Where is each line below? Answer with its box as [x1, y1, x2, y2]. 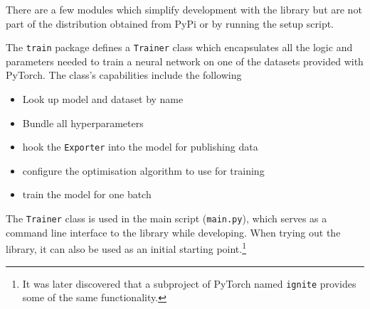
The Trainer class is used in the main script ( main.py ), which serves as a [6, 211, 327, 226]
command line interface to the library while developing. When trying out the [6, 224, 341, 239]
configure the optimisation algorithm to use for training [22, 163, 265, 178]
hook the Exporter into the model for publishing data [22, 139, 258, 154]
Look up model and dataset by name [22, 92, 184, 107]
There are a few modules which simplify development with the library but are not [6, 2, 362, 16]
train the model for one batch [22, 187, 152, 202]
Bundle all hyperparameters [22, 115, 144, 130]
